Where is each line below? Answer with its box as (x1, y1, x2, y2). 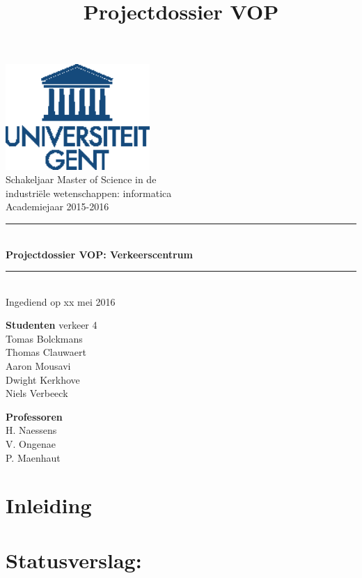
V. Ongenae (6, 437, 56, 451)
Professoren (6, 409, 63, 423)
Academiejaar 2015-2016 (6, 199, 109, 214)
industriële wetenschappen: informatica (6, 185, 172, 200)
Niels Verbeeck (6, 386, 68, 400)
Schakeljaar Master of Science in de (6, 172, 157, 187)
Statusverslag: (6, 545, 142, 574)
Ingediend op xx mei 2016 (6, 294, 116, 308)
